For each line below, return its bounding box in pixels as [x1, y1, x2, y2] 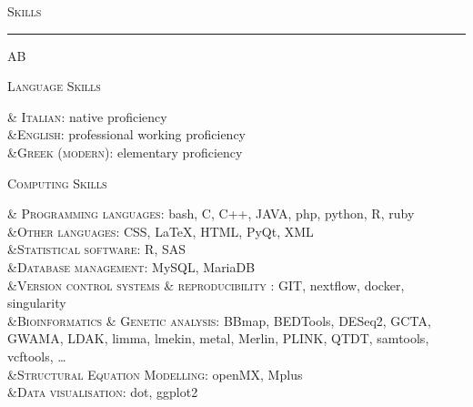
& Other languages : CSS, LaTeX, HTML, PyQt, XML [7, 221, 314, 240]
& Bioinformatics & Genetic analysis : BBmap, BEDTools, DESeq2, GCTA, [7, 310, 431, 330]
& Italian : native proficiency [7, 107, 167, 126]
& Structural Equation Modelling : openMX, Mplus [7, 364, 303, 383]
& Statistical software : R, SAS [7, 239, 186, 259]
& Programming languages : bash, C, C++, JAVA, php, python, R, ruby [7, 204, 415, 223]
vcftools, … [7, 346, 66, 365]
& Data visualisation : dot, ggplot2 [7, 382, 198, 402]
